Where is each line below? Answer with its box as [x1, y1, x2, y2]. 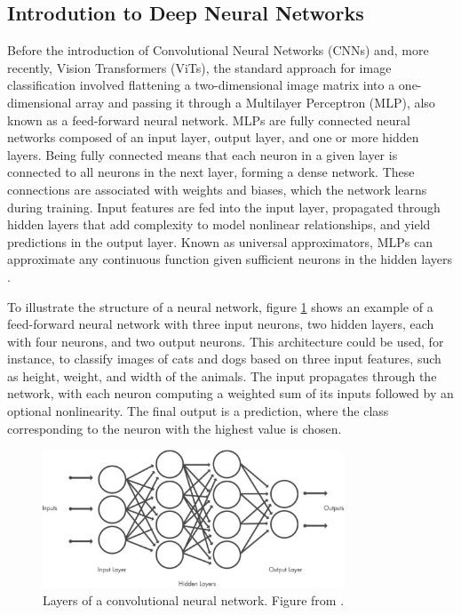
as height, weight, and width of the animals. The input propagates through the [7, 366, 437, 385]
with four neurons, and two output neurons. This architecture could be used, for [7, 331, 444, 350]
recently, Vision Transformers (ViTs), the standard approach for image [7, 58, 392, 76]
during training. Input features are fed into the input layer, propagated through [7, 197, 441, 216]
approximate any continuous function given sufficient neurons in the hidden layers [7, 250, 452, 268]
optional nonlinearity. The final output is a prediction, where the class [7, 402, 389, 420]
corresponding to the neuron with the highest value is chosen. [7, 419, 342, 437]
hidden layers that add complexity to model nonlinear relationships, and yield [7, 215, 431, 234]
